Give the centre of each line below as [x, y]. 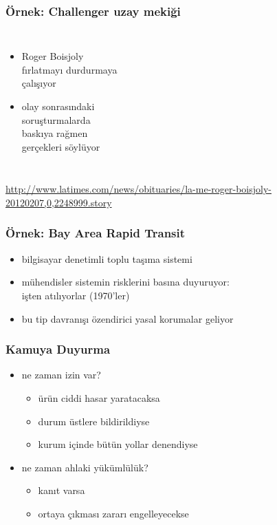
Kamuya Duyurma [58, 349]
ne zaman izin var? [61, 375]
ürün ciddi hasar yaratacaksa [99, 397]
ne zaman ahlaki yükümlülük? [85, 467]
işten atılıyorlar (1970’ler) [76, 295]
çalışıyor [39, 83]
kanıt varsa [62, 490]
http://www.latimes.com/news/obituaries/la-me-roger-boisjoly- [138, 189]
